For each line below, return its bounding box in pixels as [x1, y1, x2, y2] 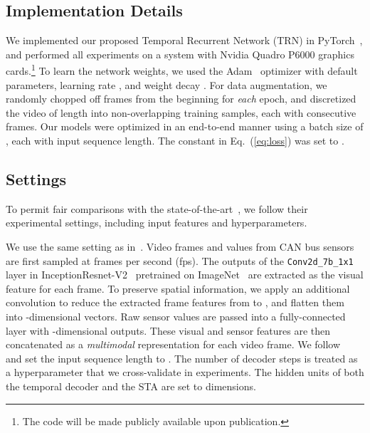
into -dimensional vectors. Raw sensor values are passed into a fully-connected [6, 309, 346, 324]
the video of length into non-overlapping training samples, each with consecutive [6, 105, 356, 120]
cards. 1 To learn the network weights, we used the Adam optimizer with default [6, 61, 358, 78]
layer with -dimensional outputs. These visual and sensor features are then [6, 323, 331, 338]
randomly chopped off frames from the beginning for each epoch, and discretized [6, 91, 356, 106]
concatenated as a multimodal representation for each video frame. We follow [6, 337, 341, 352]
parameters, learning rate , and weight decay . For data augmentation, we [6, 77, 327, 92]
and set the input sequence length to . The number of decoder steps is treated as [6, 350, 358, 365]
